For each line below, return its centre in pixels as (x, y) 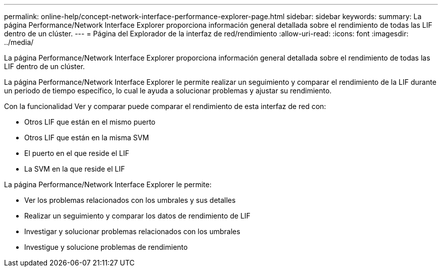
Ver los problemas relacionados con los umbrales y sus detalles (130, 200)
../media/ (19, 42)
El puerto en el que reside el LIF (77, 153)
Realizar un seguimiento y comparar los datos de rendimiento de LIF (137, 216)
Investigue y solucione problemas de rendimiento (106, 247)
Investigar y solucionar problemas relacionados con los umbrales (132, 231)
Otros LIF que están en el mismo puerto (90, 122)
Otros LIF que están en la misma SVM (87, 138)
